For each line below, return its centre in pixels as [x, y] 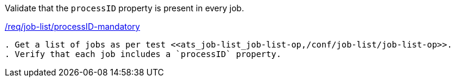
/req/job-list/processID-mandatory [72, 26]
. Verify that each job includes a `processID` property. [143, 54]
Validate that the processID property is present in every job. [125, 8]
